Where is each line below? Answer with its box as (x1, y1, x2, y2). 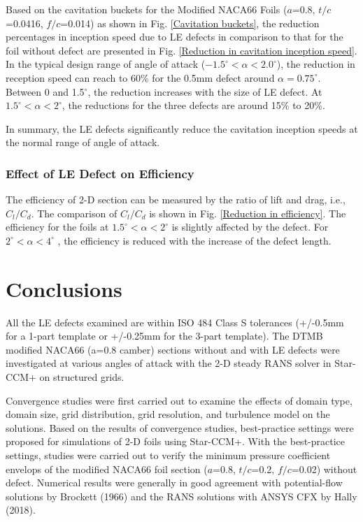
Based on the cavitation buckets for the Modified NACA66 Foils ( (6, 2, 287, 16)
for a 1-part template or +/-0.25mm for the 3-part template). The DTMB (6, 328, 323, 343)
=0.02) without (291, 461, 357, 476)
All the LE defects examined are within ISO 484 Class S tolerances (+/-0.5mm (6, 314, 344, 329)
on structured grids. (39, 370, 124, 384)
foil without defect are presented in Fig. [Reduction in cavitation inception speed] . (6, 43, 357, 57)
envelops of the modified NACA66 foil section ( (6, 461, 208, 476)
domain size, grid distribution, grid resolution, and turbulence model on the (6, 407, 330, 421)
